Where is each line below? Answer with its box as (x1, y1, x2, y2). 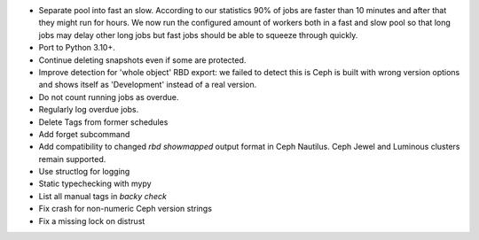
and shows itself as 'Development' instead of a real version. (38, 80, 257, 90)
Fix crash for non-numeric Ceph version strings (38, 204, 213, 214)
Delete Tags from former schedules (38, 116, 169, 128)
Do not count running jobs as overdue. (38, 91, 179, 102)
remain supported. (38, 153, 106, 164)
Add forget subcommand (38, 128, 130, 139)
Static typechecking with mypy (38, 178, 152, 190)
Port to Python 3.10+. (38, 43, 115, 53)
